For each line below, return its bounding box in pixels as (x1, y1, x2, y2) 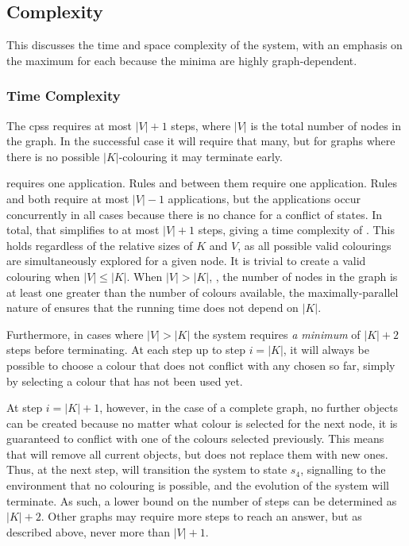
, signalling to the (300, 461, 386, 478)
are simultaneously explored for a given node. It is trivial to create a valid (6, 252, 366, 269)
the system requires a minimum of (193, 325, 361, 342)
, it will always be (283, 341, 369, 358)
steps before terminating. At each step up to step (6, 341, 245, 358)
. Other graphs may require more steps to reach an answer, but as (41, 508, 362, 525)
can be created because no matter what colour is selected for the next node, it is (6, 414, 398, 431)
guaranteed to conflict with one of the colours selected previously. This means (6, 430, 384, 447)
